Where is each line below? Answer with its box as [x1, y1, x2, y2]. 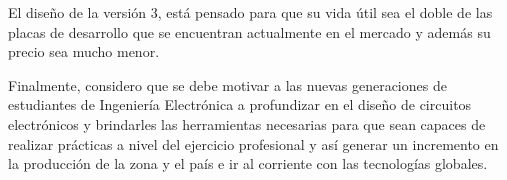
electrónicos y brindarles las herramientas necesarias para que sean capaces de [8, 113, 486, 134]
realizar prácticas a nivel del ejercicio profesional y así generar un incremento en [8, 133, 499, 154]
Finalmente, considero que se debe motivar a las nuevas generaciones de [8, 74, 447, 95]
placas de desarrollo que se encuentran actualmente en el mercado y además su [8, 21, 491, 42]
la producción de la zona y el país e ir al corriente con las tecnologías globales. [8, 153, 488, 174]
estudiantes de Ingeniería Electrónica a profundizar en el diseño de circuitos [8, 94, 472, 115]
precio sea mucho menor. [8, 41, 160, 62]
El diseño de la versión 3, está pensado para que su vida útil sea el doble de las [8, 2, 493, 22]
